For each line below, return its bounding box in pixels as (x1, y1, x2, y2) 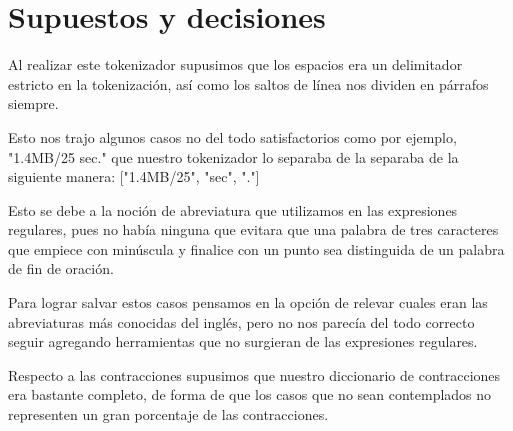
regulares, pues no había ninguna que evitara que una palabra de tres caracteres (8, 219, 499, 240)
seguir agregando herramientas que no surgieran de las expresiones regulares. (8, 331, 478, 352)
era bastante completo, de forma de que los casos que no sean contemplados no (8, 384, 492, 405)
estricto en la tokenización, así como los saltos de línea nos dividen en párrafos (8, 73, 489, 94)
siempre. (8, 93, 59, 114)
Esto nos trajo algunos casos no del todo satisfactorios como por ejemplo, (8, 126, 457, 147)
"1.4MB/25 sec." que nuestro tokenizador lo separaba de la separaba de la (8, 146, 459, 167)
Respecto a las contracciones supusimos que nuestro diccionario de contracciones (8, 364, 501, 385)
